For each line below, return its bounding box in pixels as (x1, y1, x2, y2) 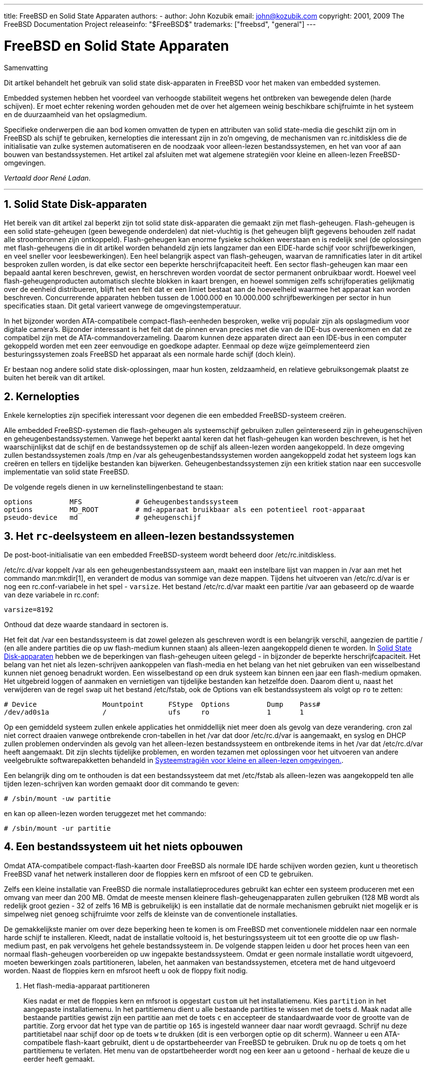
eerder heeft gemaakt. (23, 1054, 95, 1063)
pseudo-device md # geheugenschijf (4, 513, 201, 522)
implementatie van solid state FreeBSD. (4, 468, 130, 476)
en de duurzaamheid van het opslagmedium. (4, 110, 147, 119)
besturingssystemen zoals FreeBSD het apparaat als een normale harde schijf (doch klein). (4, 350, 295, 359)
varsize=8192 (4, 606, 54, 614)
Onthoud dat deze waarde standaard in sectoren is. (4, 620, 169, 629)
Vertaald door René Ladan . (4, 173, 91, 182)
